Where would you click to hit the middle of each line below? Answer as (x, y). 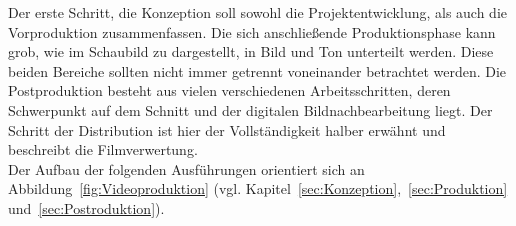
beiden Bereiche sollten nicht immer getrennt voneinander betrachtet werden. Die (257, 70)
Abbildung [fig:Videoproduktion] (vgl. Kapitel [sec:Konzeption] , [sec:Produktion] (258, 188)
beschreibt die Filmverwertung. (103, 149)
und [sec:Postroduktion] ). (86, 207)
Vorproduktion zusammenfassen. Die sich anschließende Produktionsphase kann (252, 31)
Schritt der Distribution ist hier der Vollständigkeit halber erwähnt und (227, 129)
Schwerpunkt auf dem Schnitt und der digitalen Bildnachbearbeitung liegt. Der (250, 109)
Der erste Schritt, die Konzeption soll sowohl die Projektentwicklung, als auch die (258, 12)
